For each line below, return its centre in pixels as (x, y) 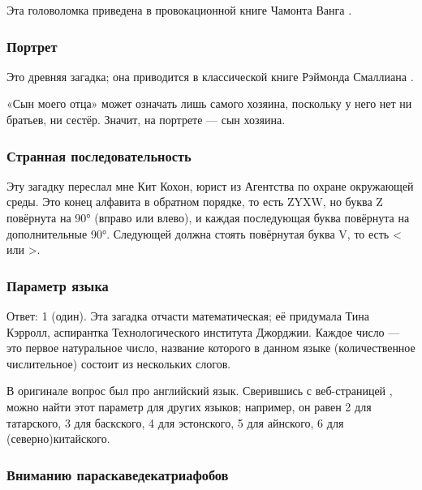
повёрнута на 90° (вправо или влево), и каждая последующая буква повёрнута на (208, 217)
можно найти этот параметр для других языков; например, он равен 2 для (189, 406)
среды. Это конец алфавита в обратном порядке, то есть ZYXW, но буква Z (195, 202)
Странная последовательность (99, 155)
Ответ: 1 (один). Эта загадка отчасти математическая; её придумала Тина (188, 316)
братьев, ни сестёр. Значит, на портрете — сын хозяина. (146, 119)
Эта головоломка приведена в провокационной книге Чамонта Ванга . (179, 10)
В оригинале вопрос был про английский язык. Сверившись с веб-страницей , (200, 391)
